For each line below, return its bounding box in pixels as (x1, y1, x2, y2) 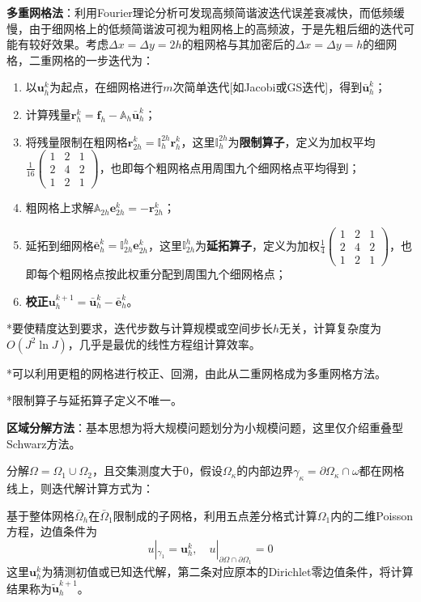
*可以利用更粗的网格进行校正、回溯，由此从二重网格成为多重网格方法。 (6, 364, 386, 381)
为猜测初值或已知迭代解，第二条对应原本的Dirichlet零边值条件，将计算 (41, 563, 414, 579)
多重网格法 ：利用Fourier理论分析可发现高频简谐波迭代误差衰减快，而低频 (6, 4, 393, 20)
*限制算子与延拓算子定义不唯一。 (6, 392, 182, 409)
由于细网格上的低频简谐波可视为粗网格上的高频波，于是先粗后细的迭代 (28, 19, 403, 36)
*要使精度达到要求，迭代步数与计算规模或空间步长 (6, 320, 273, 337)
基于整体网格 (6, 507, 74, 524)
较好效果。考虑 (28, 36, 108, 53)
